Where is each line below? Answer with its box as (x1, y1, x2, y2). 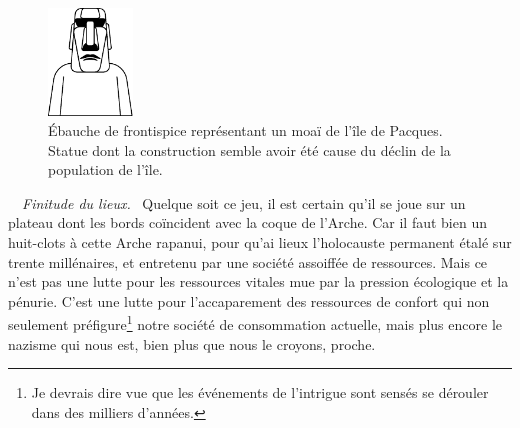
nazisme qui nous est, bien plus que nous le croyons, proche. (8, 333, 376, 354)
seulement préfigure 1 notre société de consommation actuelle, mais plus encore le (8, 311, 502, 334)
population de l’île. (48, 159, 163, 180)
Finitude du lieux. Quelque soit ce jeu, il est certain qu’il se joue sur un (22, 192, 466, 213)
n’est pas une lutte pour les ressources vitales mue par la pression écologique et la (8, 271, 509, 292)
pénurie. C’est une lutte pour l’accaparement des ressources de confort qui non (8, 290, 490, 311)
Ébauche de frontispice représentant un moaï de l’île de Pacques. (48, 119, 443, 140)
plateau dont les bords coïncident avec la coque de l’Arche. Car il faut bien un (8, 212, 487, 233)
